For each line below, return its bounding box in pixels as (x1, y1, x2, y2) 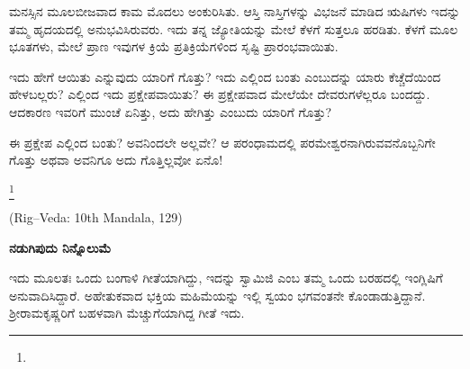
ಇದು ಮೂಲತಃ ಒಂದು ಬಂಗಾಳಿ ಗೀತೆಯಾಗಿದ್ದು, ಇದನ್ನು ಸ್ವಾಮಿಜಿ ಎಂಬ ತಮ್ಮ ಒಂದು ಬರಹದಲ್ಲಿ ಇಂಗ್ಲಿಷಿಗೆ (9, 268, 443, 287)
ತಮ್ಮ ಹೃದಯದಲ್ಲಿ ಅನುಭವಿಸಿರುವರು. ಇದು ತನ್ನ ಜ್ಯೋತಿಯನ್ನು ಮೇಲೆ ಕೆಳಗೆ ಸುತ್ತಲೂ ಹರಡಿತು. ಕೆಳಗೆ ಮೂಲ (9, 19, 458, 38)
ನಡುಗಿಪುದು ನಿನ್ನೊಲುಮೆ (9, 238, 112, 256)
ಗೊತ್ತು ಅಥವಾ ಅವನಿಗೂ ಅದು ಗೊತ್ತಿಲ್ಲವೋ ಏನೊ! (9, 150, 223, 169)
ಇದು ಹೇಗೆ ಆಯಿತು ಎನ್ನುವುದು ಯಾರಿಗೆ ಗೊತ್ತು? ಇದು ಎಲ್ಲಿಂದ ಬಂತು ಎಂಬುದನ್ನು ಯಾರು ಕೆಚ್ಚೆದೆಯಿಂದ (9, 67, 441, 85)
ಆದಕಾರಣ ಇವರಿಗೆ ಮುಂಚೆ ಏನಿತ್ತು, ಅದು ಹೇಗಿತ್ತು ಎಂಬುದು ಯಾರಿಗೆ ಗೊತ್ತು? (9, 102, 332, 121)
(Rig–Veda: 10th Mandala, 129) (9, 208, 183, 227)
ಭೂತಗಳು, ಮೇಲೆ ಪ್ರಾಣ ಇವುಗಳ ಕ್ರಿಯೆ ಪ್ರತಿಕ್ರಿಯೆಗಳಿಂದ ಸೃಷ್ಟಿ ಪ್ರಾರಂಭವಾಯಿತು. (9, 37, 339, 56)
